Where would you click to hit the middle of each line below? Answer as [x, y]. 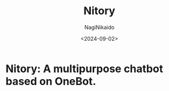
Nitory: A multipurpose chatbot [84, 69]
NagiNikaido [99, 27]
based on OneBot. [51, 81]
